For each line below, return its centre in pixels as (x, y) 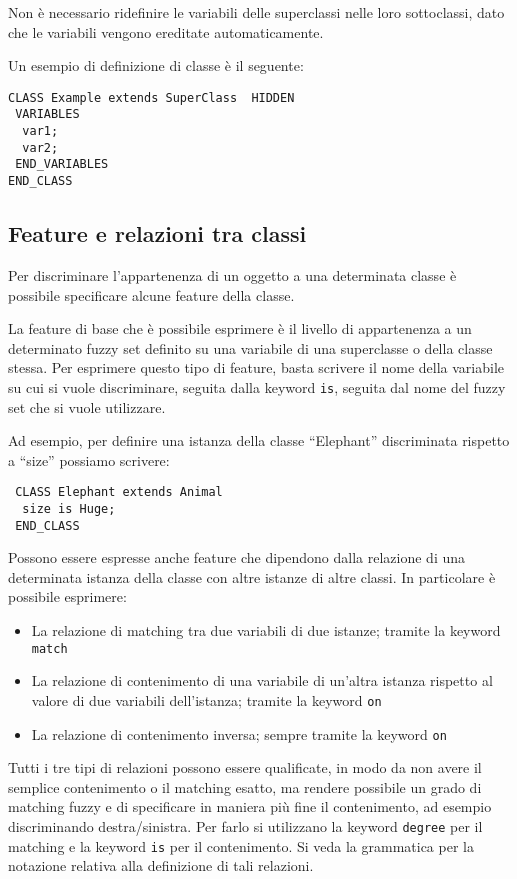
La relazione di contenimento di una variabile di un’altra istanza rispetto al (262, 680)
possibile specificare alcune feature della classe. (151, 294)
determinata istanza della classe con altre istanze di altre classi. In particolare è (252, 576)
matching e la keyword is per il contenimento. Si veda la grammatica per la (241, 845)
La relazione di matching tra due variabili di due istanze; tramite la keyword (266, 630)
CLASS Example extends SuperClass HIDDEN (151, 97)
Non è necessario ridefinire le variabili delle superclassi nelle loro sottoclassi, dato (256, 12)
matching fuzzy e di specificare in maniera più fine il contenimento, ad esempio (250, 806)
